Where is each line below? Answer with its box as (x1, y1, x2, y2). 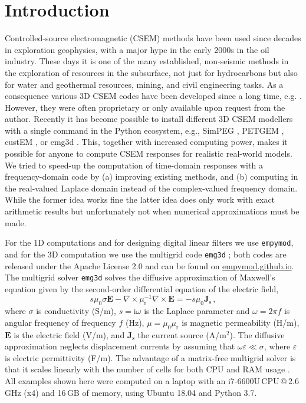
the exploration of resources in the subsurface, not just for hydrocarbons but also (5, 66, 298, 78)
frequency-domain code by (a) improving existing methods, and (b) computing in (5, 170, 298, 183)
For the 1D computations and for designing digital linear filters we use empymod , (5, 236, 294, 249)
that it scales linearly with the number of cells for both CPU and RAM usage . (5, 363, 290, 375)
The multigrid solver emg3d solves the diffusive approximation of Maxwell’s (5, 271, 275, 283)
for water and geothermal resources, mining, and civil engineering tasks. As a (5, 78, 284, 90)
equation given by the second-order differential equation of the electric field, (5, 282, 279, 295)
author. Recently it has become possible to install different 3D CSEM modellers (5, 113, 293, 125)
